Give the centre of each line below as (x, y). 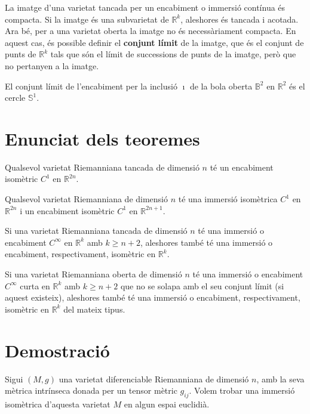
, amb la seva (280, 379)
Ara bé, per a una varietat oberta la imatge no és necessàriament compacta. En (151, 31)
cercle (15, 98)
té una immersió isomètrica (228, 199)
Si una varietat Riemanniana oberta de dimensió (93, 274)
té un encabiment (242, 167)
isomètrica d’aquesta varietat (58, 404)
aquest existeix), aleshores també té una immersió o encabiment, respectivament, (153, 297)
